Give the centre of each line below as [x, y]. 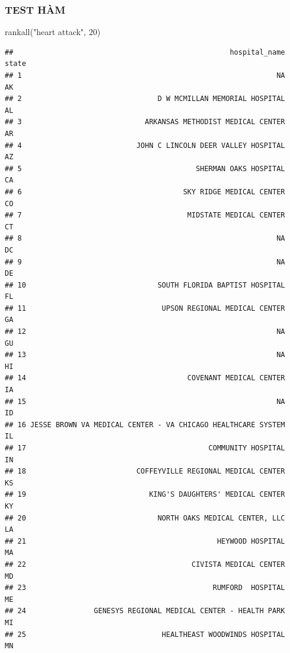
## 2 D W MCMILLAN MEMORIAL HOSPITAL [145, 99]
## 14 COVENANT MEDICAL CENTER [145, 378]
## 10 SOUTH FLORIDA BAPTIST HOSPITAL [145, 285]
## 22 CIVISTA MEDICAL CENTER [145, 564]
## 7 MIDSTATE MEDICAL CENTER [145, 215]
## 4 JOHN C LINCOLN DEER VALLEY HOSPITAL [145, 145]
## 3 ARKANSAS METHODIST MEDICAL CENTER [145, 122]
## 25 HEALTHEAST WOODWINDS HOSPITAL [145, 634]
